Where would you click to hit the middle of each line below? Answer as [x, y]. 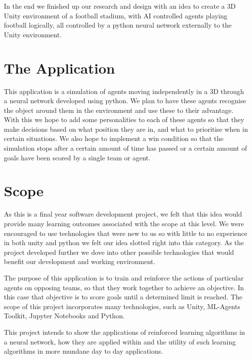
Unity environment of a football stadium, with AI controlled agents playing [116, 15]
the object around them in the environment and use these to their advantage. [119, 110]
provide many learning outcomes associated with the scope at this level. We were [124, 223]
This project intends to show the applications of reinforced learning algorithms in [125, 332]
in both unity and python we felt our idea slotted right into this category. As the [124, 242]
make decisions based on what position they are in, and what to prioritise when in [126, 129]
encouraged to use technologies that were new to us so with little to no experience [126, 233]
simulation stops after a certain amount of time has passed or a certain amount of [126, 148]
